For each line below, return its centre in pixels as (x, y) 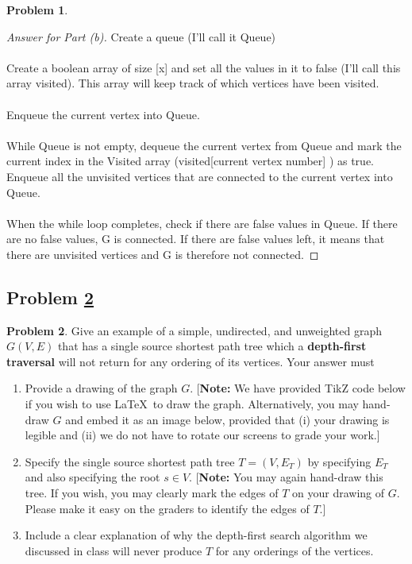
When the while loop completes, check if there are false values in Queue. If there (202, 223)
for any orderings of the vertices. (295, 550)
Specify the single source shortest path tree (130, 461)
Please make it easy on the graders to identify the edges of (167, 508)
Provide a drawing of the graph (101, 388)
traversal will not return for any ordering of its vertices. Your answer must (191, 361)
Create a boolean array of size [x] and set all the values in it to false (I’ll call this (204, 67)
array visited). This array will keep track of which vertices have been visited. (193, 83)
